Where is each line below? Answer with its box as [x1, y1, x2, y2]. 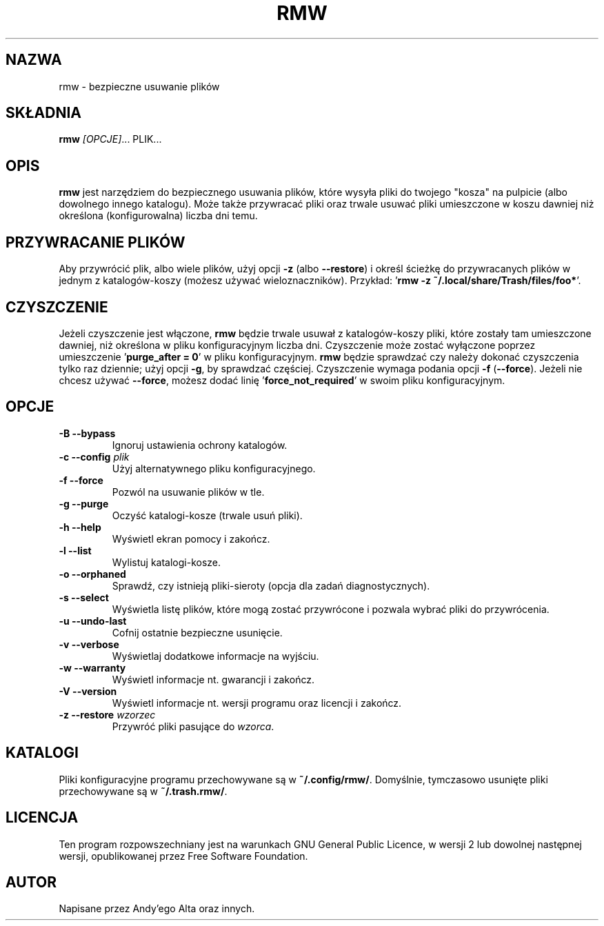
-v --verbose [59, 638, 119, 650]
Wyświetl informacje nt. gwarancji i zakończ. [112, 673, 315, 685]
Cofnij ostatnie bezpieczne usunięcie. [112, 626, 283, 638]
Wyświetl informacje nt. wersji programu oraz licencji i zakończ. [112, 696, 402, 709]
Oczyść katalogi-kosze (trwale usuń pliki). [112, 509, 303, 521]
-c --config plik [59, 450, 130, 463]
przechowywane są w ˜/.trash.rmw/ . [59, 785, 228, 797]
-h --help [59, 521, 101, 533]
